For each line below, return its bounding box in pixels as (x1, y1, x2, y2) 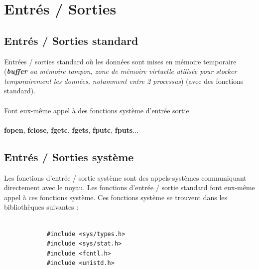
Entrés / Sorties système (4, 149, 134, 164)
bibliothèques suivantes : (4, 202, 79, 212)
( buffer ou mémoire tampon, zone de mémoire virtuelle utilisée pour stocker (4, 66, 237, 76)
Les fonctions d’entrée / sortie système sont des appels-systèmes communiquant (4, 172, 247, 183)
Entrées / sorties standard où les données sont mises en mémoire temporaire (4, 56, 237, 66)
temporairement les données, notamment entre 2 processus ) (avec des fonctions (4, 75, 244, 86)
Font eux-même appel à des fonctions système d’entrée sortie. (4, 105, 191, 115)
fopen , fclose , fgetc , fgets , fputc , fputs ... (4, 124, 138, 135)
